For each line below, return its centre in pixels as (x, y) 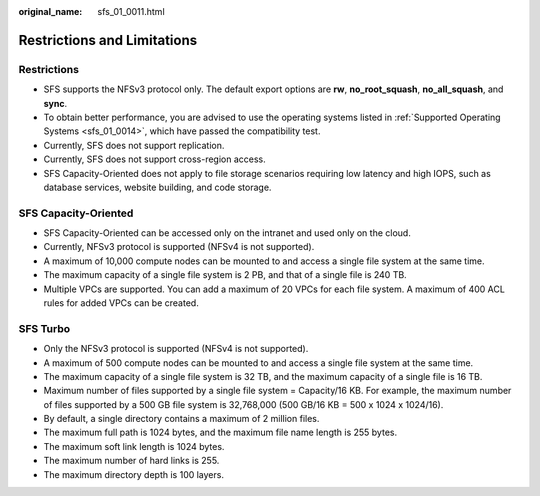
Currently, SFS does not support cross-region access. (155, 159)
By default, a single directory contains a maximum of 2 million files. (181, 419)
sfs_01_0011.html (131, 11)
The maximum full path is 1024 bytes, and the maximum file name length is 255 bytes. (220, 432)
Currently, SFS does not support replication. (134, 145)
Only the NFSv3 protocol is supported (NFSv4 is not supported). (176, 349)
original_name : (50, 11)
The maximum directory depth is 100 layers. (134, 474)
